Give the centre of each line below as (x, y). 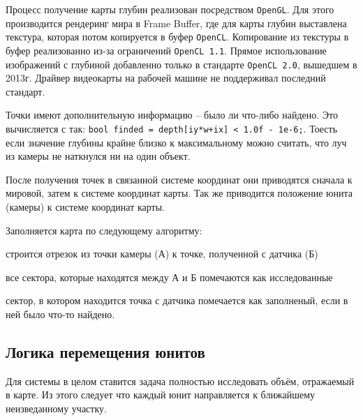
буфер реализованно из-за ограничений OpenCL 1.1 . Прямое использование (166, 50)
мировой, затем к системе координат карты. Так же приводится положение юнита (179, 193)
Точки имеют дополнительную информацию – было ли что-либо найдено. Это (172, 115)
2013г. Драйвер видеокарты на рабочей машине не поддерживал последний (166, 78)
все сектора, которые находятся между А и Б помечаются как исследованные (169, 277)
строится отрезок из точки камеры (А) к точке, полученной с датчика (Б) (162, 254)
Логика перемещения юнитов (105, 351)
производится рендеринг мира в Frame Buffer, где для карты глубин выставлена (176, 23)
